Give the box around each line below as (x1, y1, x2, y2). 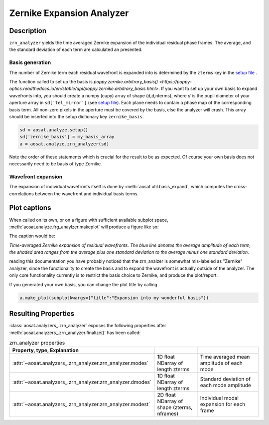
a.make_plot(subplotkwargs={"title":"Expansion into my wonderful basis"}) (19, 295, 209, 301)
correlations (9, 190, 34, 197)
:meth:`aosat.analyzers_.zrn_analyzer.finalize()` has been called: (9, 330, 141, 336)
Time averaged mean (200, 354, 250, 361)
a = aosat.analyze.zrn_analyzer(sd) (19, 141, 110, 147)
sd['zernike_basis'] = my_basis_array (19, 134, 115, 140)
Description (9, 26, 47, 35)
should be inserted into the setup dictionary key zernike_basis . (9, 113, 144, 119)
